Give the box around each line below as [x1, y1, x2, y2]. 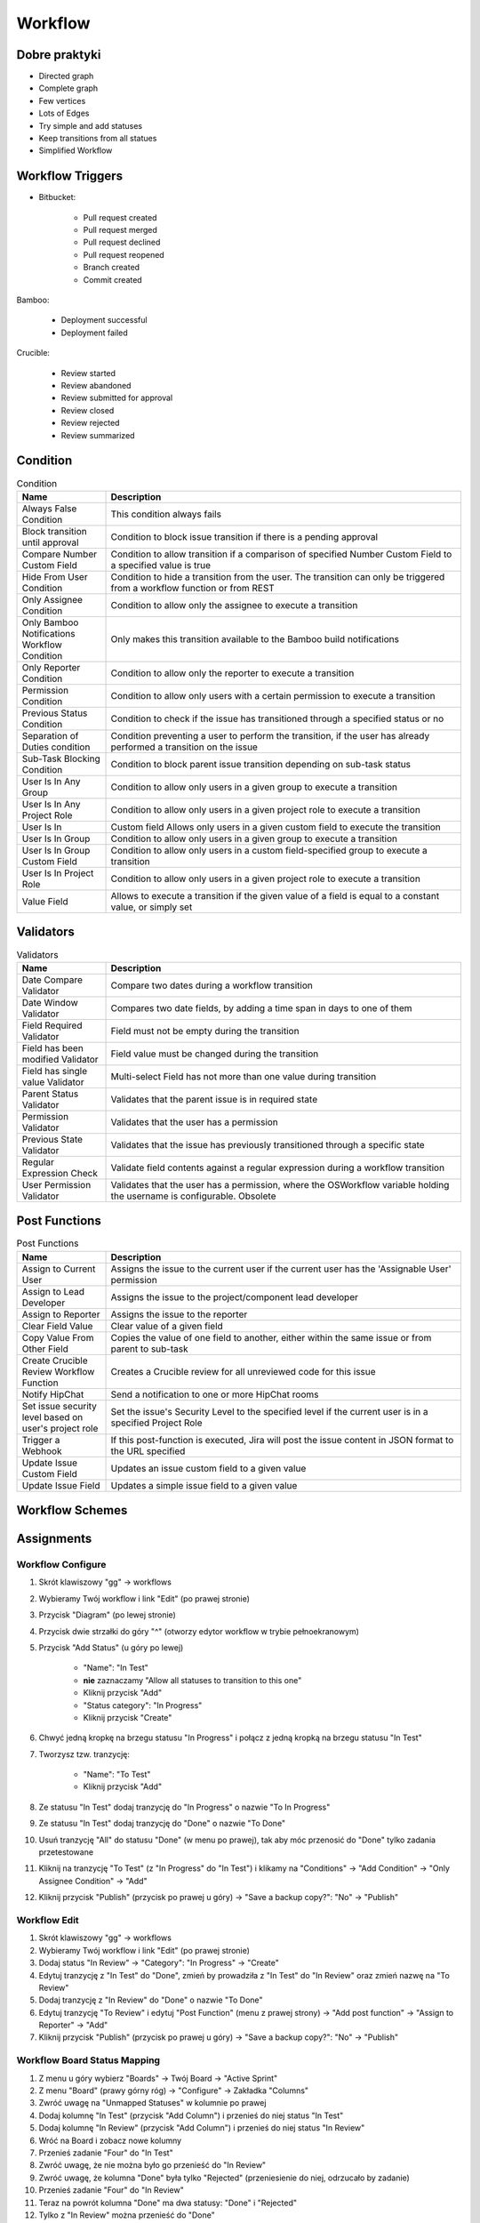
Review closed [60, 405, 115, 415]
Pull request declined [83, 237, 161, 248]
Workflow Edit [16, 1914, 79, 1926]
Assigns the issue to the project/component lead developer [110, 1290, 359, 1303]
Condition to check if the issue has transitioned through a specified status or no [110, 712, 444, 725]
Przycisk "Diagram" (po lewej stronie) [38, 1609, 177, 1620]
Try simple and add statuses [38, 120, 142, 131]
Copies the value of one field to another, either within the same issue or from [110, 1331, 432, 1344]
